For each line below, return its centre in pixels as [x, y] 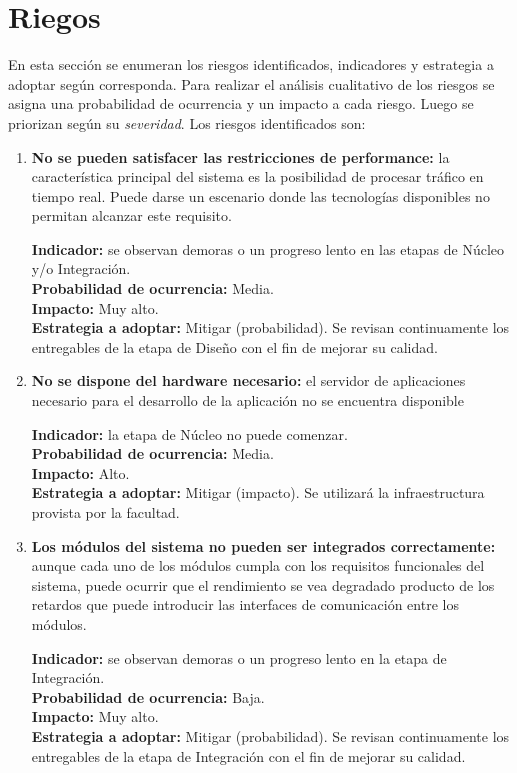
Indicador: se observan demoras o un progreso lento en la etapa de [239, 657]
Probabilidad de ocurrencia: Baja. [148, 696]
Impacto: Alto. [80, 472]
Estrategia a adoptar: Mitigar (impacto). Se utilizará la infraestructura [258, 492]
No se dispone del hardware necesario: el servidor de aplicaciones [248, 380]
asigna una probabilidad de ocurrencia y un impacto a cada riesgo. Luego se [241, 103]
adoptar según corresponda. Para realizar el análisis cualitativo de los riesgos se [251, 83]
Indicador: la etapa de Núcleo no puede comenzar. [189, 433]
